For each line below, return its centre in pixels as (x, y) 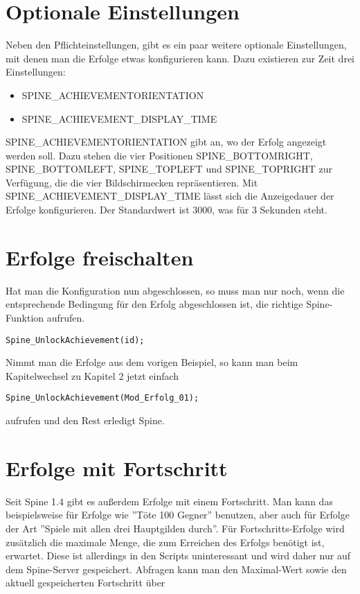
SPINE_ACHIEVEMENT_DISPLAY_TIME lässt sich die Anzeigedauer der (170, 196)
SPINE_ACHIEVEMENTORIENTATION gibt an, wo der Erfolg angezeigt (166, 142)
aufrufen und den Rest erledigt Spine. (85, 420)
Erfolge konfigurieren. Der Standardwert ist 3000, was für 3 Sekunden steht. (166, 210)
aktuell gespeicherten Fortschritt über (85, 583)
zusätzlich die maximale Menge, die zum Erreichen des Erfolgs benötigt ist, (165, 542)
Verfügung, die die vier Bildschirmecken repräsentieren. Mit (132, 182)
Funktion (25, 317)
